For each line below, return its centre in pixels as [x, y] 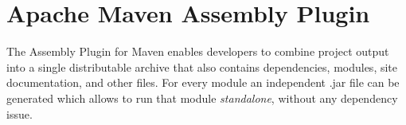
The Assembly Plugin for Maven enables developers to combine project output [198, 51]
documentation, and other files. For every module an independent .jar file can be [203, 82]
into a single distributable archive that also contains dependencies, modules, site [202, 66]
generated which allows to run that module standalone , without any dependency [202, 98]
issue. [20, 113]
